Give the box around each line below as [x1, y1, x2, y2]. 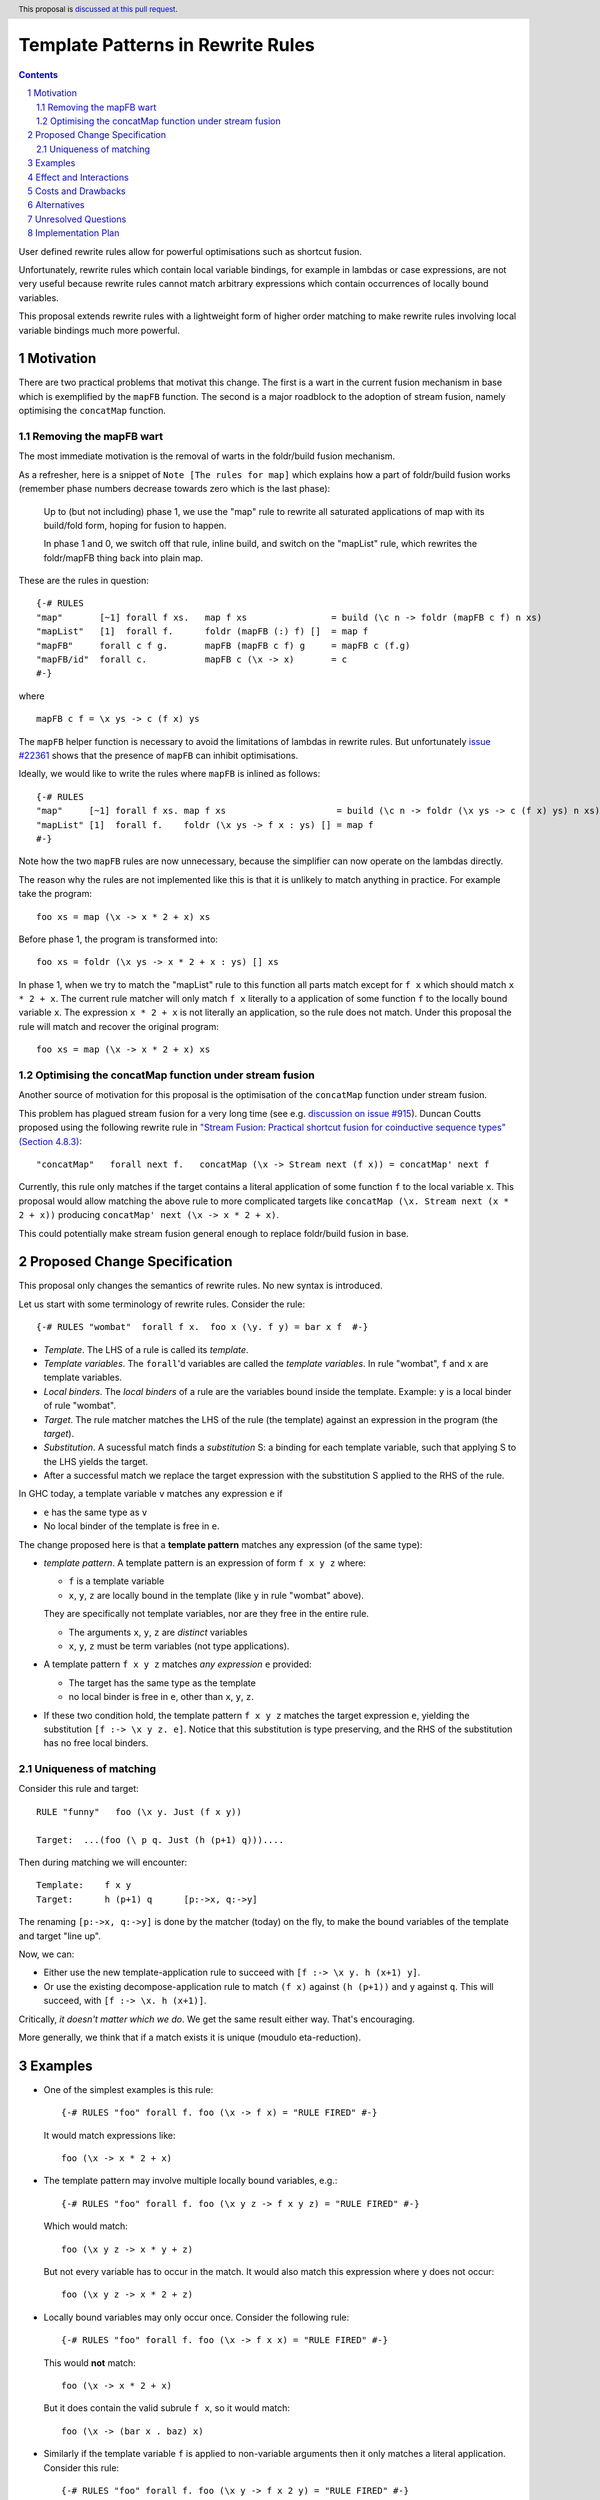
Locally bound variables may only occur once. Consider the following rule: [43, 2311, 350, 2323]
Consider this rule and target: [18, 1783, 139, 1795]
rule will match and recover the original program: [18, 1020, 219, 1032]
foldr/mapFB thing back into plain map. [43, 551, 204, 564]
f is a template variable [68, 1575, 165, 1587]
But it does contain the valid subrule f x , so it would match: [43, 2402, 290, 2414]
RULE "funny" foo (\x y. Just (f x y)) [36, 1806, 242, 1817]
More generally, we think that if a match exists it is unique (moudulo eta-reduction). [18, 2031, 362, 2043]
